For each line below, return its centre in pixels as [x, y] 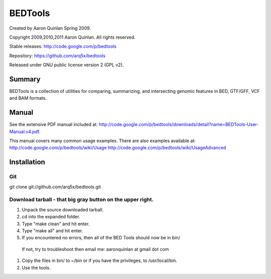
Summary [25, 79]
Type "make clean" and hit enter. [56, 224]
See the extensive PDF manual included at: [53, 124]
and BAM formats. [28, 98]
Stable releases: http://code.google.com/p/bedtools [63, 46]
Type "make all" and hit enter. [52, 230]
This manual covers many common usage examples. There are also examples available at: [102, 141]
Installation [27, 162]
